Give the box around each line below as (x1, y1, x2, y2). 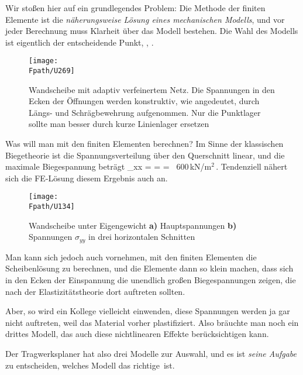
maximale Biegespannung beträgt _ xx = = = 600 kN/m (5, 160, 212, 173)
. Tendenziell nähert (216, 160, 288, 173)
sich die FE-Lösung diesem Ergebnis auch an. (5, 171, 168, 184)
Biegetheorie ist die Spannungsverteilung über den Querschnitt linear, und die (5, 149, 285, 161)
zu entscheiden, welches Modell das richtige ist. (5, 359, 175, 371)
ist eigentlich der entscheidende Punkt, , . (5, 36, 154, 48)
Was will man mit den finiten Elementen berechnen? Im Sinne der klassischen (5, 137, 284, 150)
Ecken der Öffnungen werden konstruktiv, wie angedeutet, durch (29, 95, 260, 107)
